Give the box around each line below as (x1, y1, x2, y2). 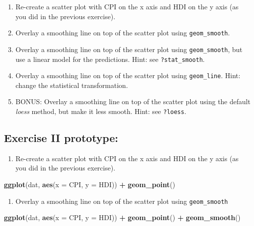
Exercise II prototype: (4, 130, 118, 145)
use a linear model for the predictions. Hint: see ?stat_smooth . (15, 54, 205, 64)
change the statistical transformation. (15, 80, 128, 90)
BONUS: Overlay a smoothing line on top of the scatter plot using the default (15, 96, 251, 107)
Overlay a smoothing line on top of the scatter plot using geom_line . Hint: (15, 70, 241, 81)
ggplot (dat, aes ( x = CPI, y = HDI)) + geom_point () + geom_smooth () (4, 212, 241, 223)
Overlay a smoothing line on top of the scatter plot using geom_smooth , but (15, 44, 243, 54)
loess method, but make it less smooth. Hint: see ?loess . (15, 106, 186, 116)
